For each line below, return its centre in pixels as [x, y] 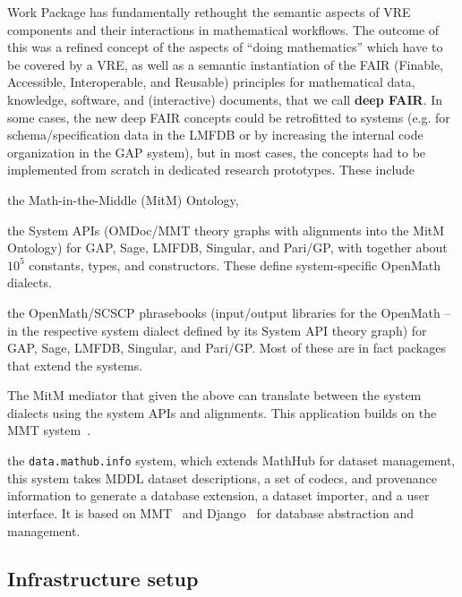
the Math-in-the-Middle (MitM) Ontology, [123, 199]
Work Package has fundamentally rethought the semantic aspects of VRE [209, 12]
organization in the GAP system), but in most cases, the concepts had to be [217, 152]
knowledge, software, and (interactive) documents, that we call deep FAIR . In [225, 99]
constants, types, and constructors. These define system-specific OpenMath [235, 264]
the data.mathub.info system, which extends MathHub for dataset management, [231, 461]
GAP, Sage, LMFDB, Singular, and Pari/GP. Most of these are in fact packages [227, 348]
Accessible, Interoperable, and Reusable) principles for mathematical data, [211, 82]
